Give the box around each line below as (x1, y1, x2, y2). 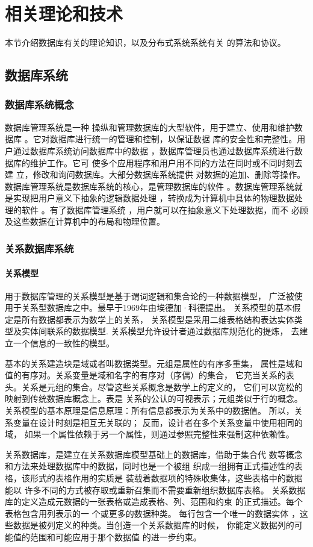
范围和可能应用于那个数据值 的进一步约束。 (29, 530, 202, 543)
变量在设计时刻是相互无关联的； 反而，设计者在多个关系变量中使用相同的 (13, 416, 303, 428)
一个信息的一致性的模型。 (13, 337, 114, 349)
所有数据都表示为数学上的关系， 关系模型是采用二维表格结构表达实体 (21, 313, 294, 325)
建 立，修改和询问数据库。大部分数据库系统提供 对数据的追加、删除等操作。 (5, 168, 306, 181)
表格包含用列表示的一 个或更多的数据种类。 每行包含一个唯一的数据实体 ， (5, 507, 300, 519)
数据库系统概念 (5, 97, 74, 112)
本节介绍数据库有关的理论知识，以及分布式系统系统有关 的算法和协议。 (5, 36, 286, 49)
